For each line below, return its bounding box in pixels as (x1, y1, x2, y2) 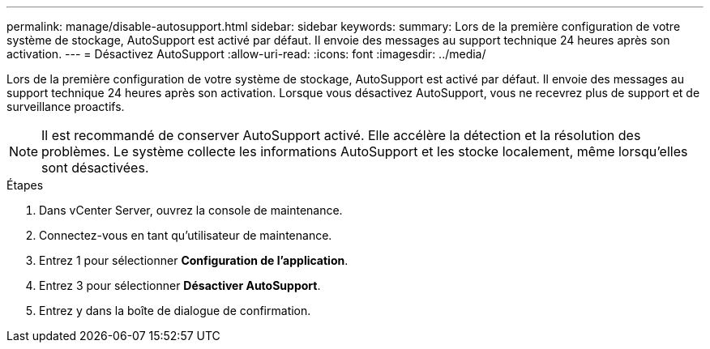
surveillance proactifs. (6, 100, 125, 113)
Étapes (6, 178, 44, 192)
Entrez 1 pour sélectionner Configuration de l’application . (39, 253, 349, 267)
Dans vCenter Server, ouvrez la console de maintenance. (39, 203, 343, 217)
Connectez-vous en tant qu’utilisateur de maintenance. (39, 228, 332, 242)
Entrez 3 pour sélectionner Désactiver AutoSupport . (39, 279, 321, 292)
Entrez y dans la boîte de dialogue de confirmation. (39, 304, 311, 317)
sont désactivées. (41, 160, 149, 176)
